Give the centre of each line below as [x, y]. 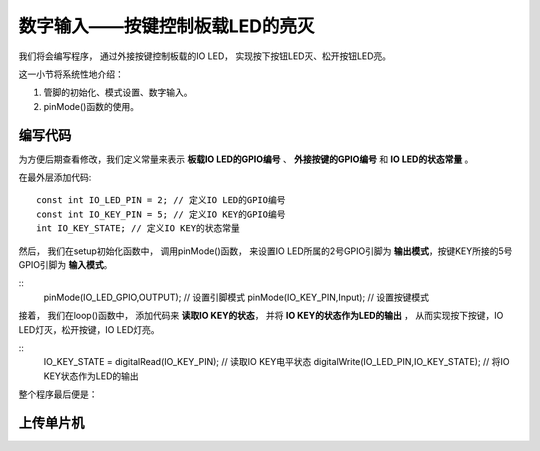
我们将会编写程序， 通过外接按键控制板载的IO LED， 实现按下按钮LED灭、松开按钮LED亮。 [205, 56]
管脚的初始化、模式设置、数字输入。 [118, 92]
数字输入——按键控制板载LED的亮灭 [166, 26]
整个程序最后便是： [58, 394]
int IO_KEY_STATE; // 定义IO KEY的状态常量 [138, 228]
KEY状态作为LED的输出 [91, 376]
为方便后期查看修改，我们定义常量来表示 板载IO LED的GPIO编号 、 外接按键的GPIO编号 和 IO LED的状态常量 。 [246, 159]
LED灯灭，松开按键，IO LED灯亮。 [89, 329]
